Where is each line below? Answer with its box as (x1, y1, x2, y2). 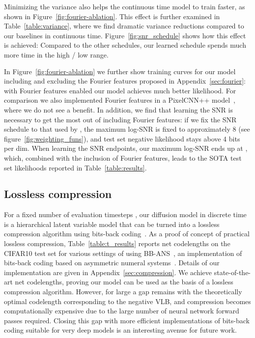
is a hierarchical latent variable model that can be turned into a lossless (4, 219, 220, 229)
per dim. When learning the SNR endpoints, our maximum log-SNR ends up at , (4, 143, 248, 153)
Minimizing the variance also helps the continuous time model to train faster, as (4, 1, 245, 11)
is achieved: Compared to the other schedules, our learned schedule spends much (4, 40, 246, 50)
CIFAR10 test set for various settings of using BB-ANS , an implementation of (4, 248, 242, 258)
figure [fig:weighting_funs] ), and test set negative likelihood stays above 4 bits (4, 133, 240, 143)
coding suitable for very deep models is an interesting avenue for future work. (4, 325, 237, 335)
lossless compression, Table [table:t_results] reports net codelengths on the (4, 238, 230, 249)
